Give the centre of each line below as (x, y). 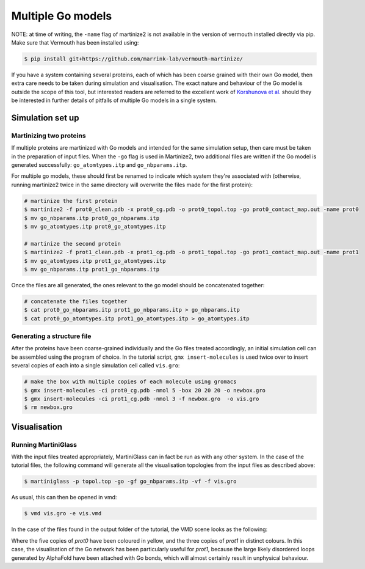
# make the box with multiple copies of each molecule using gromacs (130, 382)
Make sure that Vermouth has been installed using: (75, 42)
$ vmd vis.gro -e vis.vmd (63, 514)
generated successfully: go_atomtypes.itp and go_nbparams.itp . (99, 165)
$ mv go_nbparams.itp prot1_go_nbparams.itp (92, 269)
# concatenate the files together (76, 301)
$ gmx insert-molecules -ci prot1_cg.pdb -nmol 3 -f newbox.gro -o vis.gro (142, 398)
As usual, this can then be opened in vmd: (64, 497)
